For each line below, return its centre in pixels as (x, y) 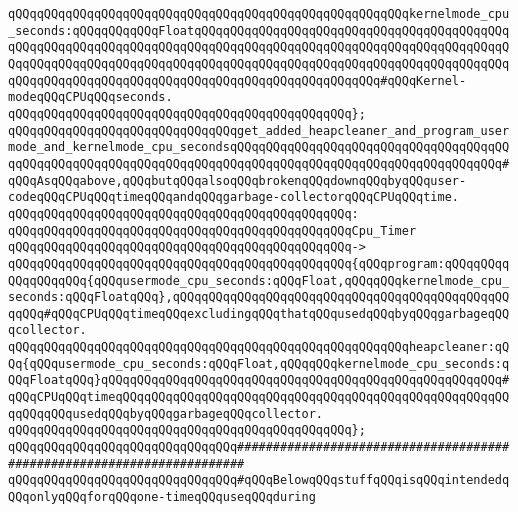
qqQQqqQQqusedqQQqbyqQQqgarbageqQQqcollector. (165, 413)
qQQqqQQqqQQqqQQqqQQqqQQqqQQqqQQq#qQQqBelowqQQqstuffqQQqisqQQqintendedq (259, 480)
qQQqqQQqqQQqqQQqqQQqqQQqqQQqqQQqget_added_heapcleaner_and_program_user (259, 130)
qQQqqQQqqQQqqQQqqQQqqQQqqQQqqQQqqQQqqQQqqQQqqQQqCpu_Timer (212, 230)
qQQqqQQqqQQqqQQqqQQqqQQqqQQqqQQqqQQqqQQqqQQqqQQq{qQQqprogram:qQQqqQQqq (259, 263)
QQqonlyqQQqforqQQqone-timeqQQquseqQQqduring (162, 497)
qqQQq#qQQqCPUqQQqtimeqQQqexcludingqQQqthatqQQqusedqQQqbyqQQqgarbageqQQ (259, 313)
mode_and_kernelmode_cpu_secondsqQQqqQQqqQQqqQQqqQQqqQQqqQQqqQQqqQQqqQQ (259, 147)
